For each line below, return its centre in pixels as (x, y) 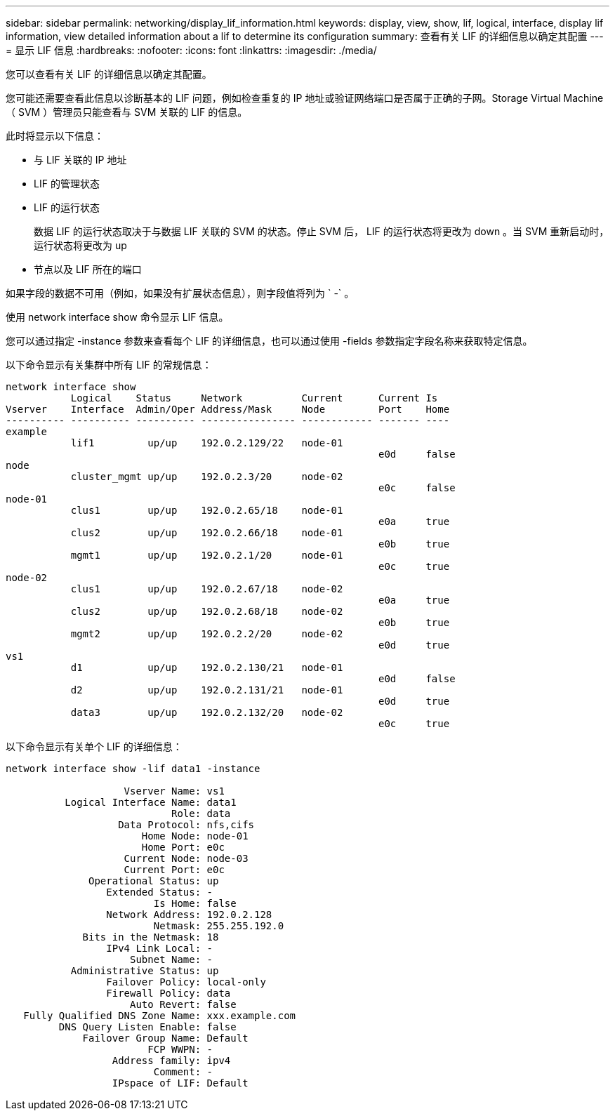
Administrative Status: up (145, 971)
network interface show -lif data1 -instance (133, 769)
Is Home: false (195, 903)
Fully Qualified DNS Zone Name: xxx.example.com (160, 1016)
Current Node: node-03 (186, 858)
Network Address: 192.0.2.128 (189, 915)
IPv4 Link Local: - (160, 948)
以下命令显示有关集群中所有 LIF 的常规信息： (109, 365)
